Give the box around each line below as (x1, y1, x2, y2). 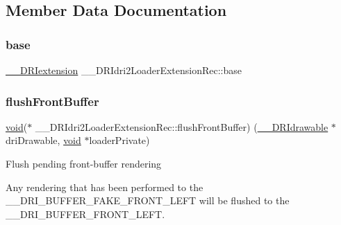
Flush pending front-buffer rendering (6, 156, 162, 170)
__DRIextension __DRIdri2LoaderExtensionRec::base (6, 63, 242, 77)
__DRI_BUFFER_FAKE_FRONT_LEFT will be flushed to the (6, 193, 290, 208)
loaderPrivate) (89, 133, 150, 147)
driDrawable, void (6, 133, 81, 147)
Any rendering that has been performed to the (6, 179, 203, 194)
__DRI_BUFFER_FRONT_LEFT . (6, 206, 165, 221)
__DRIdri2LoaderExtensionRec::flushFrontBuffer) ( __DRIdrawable (35, 119, 328, 134)
